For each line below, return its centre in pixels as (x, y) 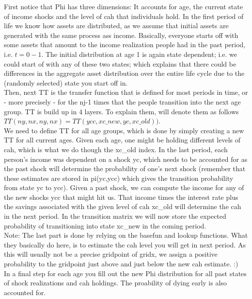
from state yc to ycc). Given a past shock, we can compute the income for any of (124, 187)
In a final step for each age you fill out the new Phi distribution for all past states (125, 273)
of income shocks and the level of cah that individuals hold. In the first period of (124, 16)
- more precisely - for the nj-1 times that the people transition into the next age (122, 101)
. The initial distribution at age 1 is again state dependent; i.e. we (139, 54)
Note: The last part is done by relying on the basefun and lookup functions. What (126, 235)
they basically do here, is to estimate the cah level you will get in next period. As (125, 244)
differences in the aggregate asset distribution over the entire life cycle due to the (124, 73)
